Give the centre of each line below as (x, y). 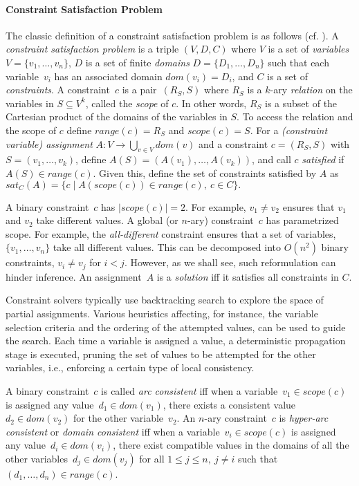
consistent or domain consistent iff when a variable (113, 431)
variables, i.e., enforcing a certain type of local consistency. (130, 367)
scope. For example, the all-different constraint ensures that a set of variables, (171, 233)
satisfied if (323, 159)
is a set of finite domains (137, 62)
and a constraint (233, 143)
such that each (298, 62)
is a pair (139, 90)
